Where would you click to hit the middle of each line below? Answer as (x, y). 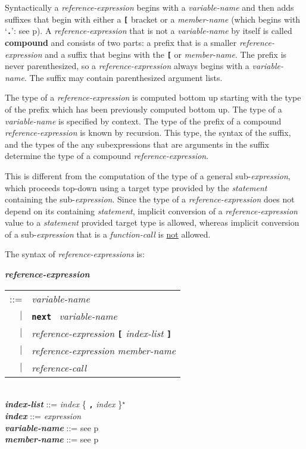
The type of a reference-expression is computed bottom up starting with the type (153, 97)
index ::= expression (43, 415)
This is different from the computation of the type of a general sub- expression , (148, 175)
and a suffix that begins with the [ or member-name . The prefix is (166, 54)
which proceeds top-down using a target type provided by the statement (136, 187)
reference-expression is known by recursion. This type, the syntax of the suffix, (148, 132)
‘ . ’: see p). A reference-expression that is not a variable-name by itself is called (149, 31)
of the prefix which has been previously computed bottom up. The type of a (143, 109)
